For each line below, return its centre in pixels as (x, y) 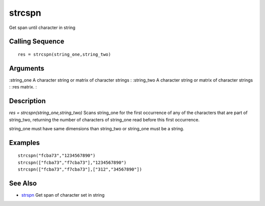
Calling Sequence (37, 42)
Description (27, 101)
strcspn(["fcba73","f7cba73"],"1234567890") (72, 162)
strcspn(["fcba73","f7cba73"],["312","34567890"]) (80, 169)
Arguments (27, 68)
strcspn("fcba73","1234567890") (57, 156)
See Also (23, 183)
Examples (25, 143)
